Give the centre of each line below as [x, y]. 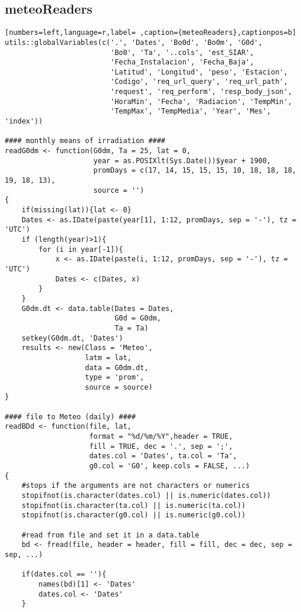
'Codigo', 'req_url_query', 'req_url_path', [199, 82]
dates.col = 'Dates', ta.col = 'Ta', [163, 456]
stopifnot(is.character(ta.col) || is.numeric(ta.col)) [134, 505]
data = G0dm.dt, [117, 367]
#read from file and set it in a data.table [110, 535]
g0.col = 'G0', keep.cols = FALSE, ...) [170, 466]
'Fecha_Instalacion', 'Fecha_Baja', [182, 62]
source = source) [119, 387]
